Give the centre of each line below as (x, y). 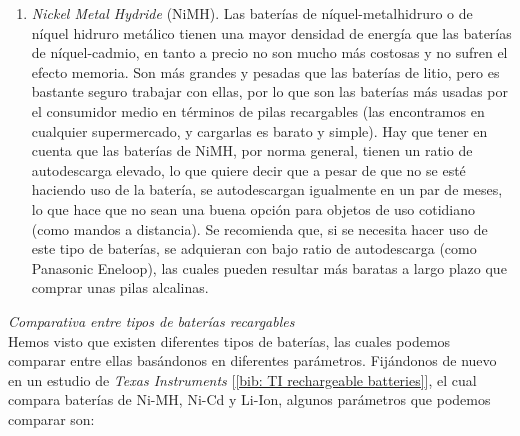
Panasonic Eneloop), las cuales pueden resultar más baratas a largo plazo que (269, 267)
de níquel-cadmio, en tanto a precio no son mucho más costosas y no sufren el (269, 52)
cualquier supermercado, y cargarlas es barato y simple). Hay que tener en (259, 130)
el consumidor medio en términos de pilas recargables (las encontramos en (258, 110)
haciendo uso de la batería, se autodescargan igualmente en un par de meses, (267, 189)
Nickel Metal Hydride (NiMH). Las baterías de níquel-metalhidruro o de (252, 13)
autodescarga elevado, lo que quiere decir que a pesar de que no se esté (248, 169)
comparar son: (51, 418)
